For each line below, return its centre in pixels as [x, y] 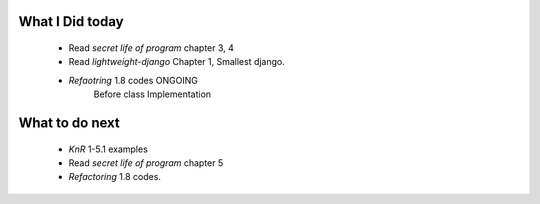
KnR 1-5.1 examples [108, 149]
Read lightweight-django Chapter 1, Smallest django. [176, 62]
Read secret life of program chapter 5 [146, 162]
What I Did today [71, 21]
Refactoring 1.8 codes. [115, 177]
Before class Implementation [152, 94]
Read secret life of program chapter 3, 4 [151, 48]
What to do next [69, 123]
